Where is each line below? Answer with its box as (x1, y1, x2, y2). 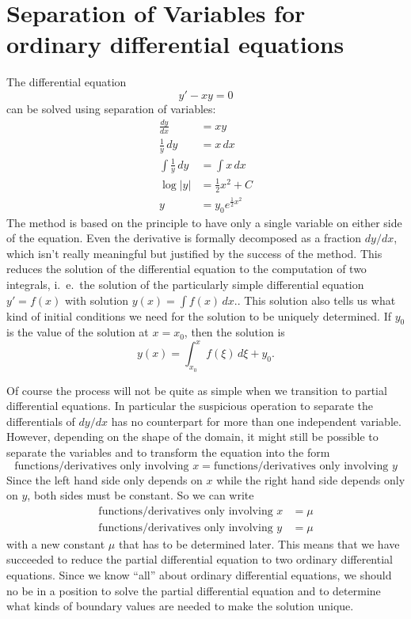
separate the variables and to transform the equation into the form (6, 444, 330, 460)
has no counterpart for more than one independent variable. (111, 412, 401, 429)
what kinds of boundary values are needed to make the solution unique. (6, 598, 354, 614)
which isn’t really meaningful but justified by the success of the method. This (6, 245, 382, 261)
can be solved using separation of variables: (6, 100, 216, 116)
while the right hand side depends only (216, 471, 405, 488)
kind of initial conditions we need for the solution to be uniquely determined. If (6, 307, 392, 324)
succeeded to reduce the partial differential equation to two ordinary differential (6, 551, 393, 568)
